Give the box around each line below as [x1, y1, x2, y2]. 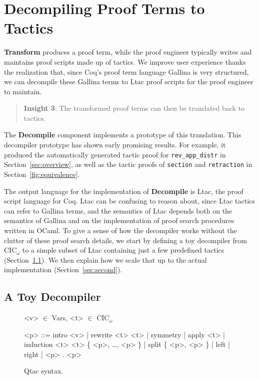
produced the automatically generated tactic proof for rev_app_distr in [4, 149, 226, 159]
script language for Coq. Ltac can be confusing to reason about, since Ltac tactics [4, 196, 255, 206]
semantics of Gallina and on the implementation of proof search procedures [4, 215, 234, 226]
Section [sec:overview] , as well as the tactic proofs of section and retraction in [4, 159, 252, 169]
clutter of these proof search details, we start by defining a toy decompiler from [4, 235, 247, 245]
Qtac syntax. [24, 365, 63, 376]
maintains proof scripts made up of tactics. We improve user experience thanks [4, 56, 246, 67]
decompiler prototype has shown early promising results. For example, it [4, 139, 226, 150]
